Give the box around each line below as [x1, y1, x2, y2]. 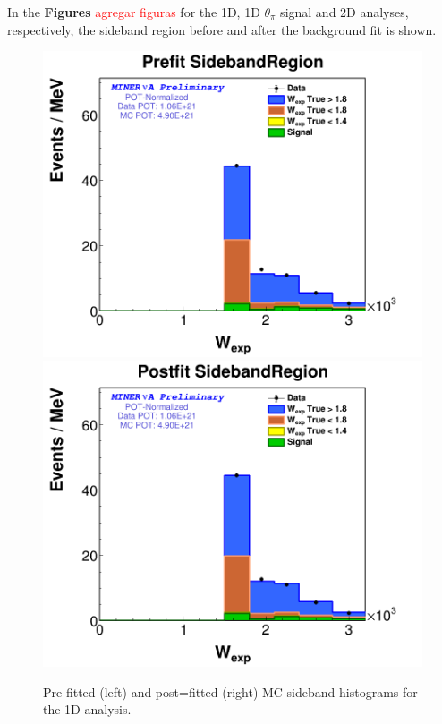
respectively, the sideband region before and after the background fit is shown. [7, 20, 437, 38]
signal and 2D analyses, [280, 3, 409, 21]
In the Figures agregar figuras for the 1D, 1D [7, 3, 260, 21]
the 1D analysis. [43, 700, 132, 719]
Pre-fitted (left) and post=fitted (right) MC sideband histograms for [43, 682, 418, 701]
